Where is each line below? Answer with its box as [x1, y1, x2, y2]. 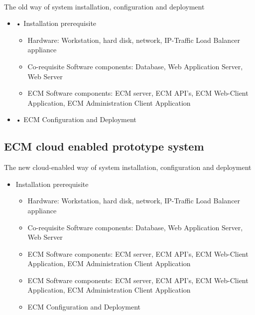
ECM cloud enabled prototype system [4, 139, 204, 154]
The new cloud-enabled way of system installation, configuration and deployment [4, 162, 252, 172]
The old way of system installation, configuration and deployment [4, 1, 205, 11]
